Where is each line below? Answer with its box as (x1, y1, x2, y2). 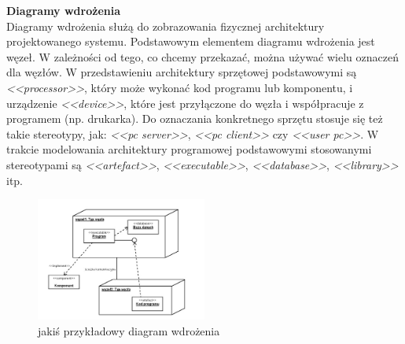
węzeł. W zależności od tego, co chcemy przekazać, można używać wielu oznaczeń (6, 48, 399, 65)
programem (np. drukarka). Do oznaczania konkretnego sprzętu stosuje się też (6, 110, 383, 127)
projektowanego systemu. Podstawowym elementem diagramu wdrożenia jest (6, 33, 375, 50)
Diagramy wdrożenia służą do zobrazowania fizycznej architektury (6, 17, 325, 34)
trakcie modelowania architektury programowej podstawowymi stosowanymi (6, 141, 372, 157)
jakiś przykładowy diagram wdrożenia (38, 322, 220, 338)
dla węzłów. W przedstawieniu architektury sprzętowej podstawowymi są (6, 64, 357, 80)
